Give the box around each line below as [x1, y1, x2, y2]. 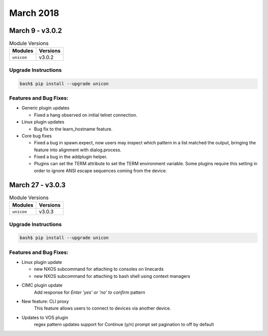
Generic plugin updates [21, 105, 69, 111]
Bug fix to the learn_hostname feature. [34, 126, 113, 132]
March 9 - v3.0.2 [9, 26, 62, 35]
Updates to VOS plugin [21, 314, 68, 321]
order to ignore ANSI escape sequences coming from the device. [34, 167, 167, 174]
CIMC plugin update [21, 282, 63, 288]
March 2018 [9, 7, 60, 18]
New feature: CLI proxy [21, 298, 69, 304]
